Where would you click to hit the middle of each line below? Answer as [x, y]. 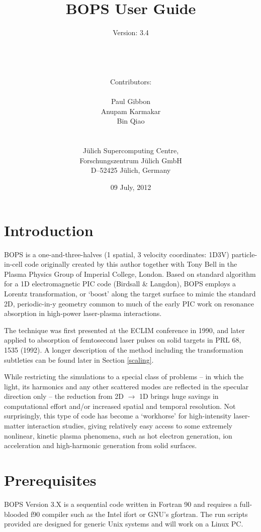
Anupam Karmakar [131, 111]
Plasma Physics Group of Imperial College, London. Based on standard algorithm [130, 274]
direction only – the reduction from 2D [64, 396]
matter [15, 426]
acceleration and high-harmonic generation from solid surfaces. [101, 445]
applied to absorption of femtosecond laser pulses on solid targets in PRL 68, [123, 340]
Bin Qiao [131, 121]
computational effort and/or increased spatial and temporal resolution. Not [120, 406]
